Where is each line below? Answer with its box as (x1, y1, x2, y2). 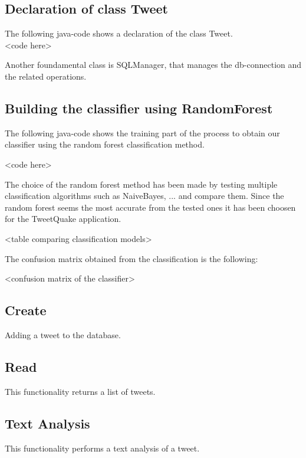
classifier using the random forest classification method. (5, 138, 205, 151)
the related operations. (5, 70, 87, 82)
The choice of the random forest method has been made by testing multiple (5, 178, 278, 190)
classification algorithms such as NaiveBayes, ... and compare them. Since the (5, 189, 284, 202)
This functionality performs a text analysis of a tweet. (5, 441, 200, 454)
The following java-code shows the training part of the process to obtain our (5, 126, 280, 139)
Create (5, 301, 47, 319)
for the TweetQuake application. (5, 212, 121, 225)
